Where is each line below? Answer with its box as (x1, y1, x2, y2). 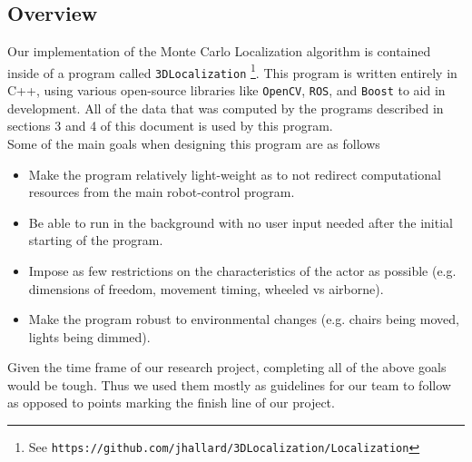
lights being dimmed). (28, 327, 151, 346)
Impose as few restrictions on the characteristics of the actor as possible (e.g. (28, 260, 457, 280)
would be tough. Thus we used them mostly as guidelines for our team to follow (7, 375, 451, 394)
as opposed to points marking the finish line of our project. (7, 393, 335, 412)
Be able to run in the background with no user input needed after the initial (28, 212, 453, 231)
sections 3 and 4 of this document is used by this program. (7, 116, 333, 135)
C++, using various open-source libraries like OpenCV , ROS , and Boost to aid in (7, 81, 446, 100)
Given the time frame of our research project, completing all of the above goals (7, 358, 447, 377)
